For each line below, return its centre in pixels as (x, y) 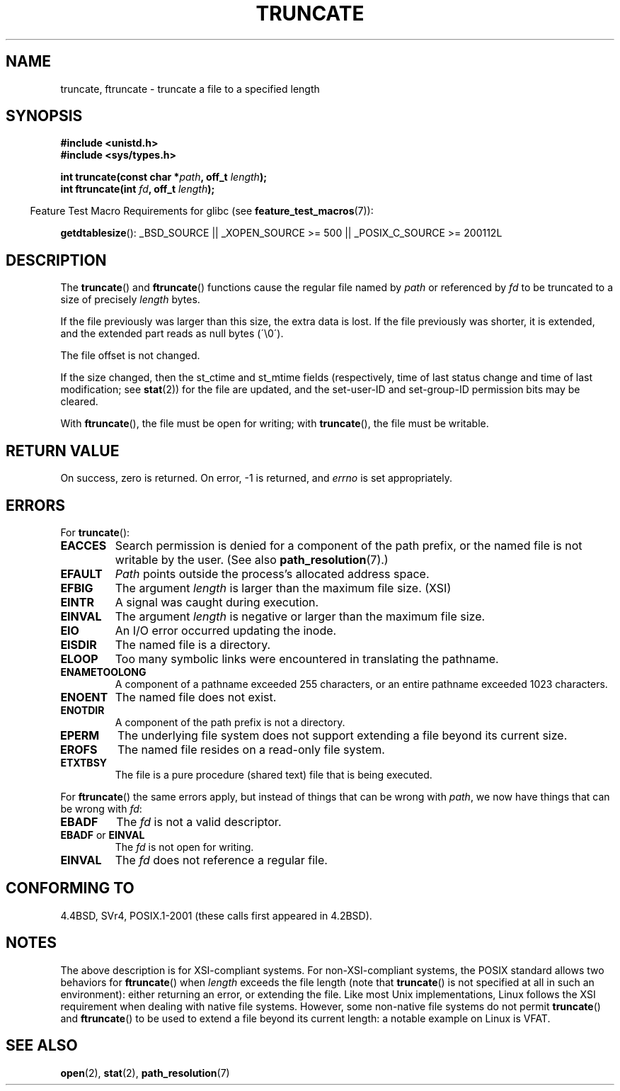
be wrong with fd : (101, 808)
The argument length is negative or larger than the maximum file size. (300, 616)
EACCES (84, 545)
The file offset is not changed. (130, 356)
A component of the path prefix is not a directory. (230, 722)
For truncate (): (95, 532)
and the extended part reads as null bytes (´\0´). (172, 334)
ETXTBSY (84, 762)
